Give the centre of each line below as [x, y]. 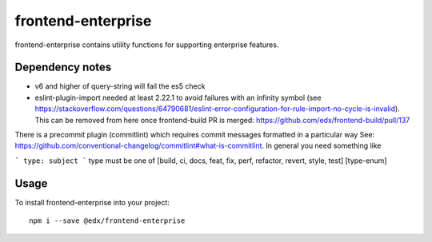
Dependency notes [63, 67]
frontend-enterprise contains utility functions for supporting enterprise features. [147, 45]
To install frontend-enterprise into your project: [92, 202]
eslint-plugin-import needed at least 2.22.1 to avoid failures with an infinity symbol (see [178, 97]
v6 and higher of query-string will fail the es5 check [120, 86]
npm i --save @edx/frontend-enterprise [107, 221]
